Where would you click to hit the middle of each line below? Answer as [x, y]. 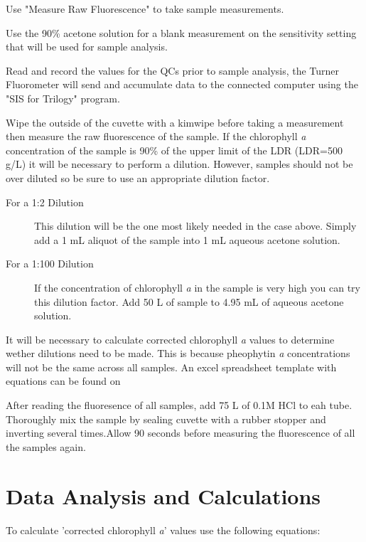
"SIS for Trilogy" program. [63, 98]
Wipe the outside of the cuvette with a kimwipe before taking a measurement [175, 122]
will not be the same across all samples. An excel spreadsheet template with [171, 367]
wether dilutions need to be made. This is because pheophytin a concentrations [178, 353]
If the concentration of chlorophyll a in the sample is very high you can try [197, 287]
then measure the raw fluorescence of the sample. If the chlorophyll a [156, 136]
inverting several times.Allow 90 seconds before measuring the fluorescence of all [181, 433]
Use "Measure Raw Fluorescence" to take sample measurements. [145, 9]
